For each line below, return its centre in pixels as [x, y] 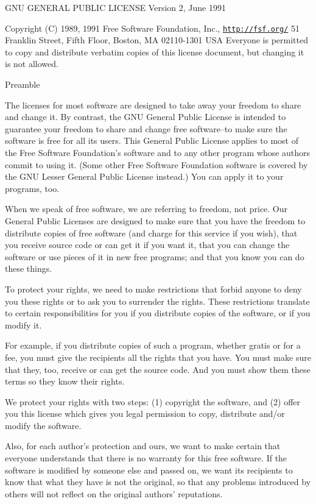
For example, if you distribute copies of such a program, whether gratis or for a [153, 345]
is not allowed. [32, 64]
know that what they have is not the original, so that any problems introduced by [158, 482]
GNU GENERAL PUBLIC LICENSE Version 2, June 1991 [115, 7]
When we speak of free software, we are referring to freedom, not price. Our [146, 209]
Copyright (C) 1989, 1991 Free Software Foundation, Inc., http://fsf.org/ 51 [152, 28]
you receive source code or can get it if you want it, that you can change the [147, 245]
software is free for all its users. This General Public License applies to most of [152, 140]
